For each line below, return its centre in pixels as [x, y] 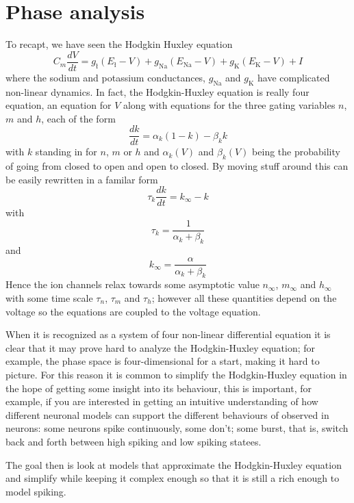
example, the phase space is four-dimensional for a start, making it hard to [163, 361]
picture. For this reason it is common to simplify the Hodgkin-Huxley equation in [176, 374]
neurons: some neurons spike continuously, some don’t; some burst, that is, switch [177, 428]
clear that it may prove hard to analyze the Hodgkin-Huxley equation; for [161, 347]
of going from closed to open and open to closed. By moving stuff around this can [177, 166]
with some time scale [49, 297]
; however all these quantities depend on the [244, 297]
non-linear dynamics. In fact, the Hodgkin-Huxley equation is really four [157, 91]
